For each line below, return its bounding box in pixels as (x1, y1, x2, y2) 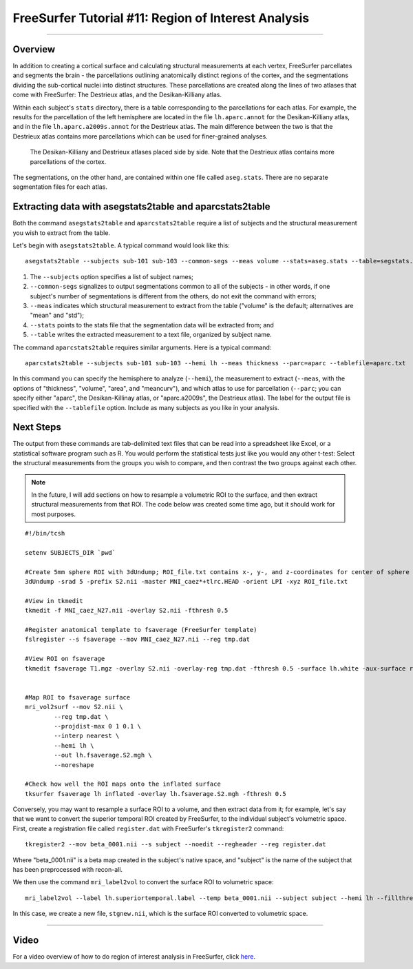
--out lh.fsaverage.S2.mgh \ (54, 751, 153, 759)
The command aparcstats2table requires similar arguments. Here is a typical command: (12, 343, 272, 351)
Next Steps (12, 421, 61, 433)
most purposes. (31, 510, 76, 518)
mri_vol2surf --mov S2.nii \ (25, 703, 123, 711)
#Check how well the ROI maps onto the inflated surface (25, 780, 222, 788)
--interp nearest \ (54, 732, 120, 740)
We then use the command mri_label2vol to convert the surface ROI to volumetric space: (12, 878, 274, 886)
